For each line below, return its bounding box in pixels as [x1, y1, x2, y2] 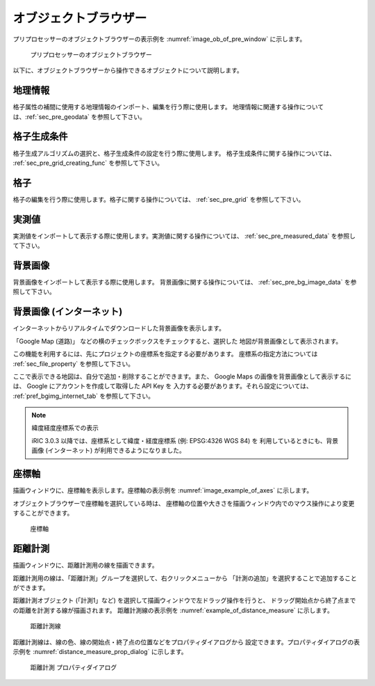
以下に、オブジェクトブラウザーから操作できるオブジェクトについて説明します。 [12, 66, 243, 74]
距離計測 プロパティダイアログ [30, 663, 117, 671]
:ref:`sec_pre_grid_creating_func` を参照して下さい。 [12, 159, 164, 167]
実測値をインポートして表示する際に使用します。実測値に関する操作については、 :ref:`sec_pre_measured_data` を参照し [12, 232, 356, 240]
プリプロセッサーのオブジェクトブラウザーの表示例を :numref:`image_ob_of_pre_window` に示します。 [12, 35, 306, 43]
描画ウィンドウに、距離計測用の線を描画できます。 [12, 561, 159, 570]
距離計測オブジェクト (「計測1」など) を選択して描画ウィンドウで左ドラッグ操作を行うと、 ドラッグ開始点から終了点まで [12, 596, 356, 605]
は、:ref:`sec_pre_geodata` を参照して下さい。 [12, 112, 146, 121]
